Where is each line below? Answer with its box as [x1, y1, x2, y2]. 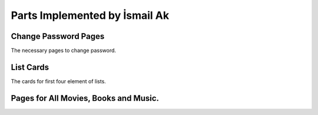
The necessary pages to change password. [11, 47, 117, 54]
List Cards [11, 62, 49, 72]
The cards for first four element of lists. [11, 77, 106, 85]
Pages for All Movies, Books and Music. [11, 93, 159, 103]
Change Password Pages [11, 31, 105, 41]
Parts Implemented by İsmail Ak [11, 9, 170, 22]
